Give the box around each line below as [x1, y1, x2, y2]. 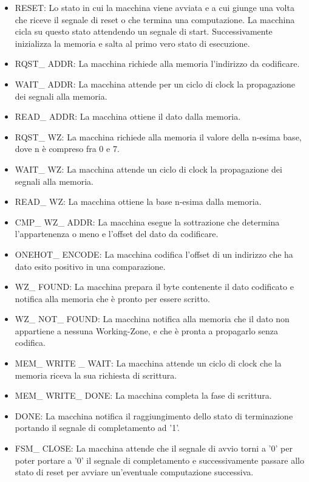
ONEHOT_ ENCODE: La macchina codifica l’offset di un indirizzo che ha [15, 247, 293, 260]
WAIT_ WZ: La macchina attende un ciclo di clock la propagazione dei [15, 162, 282, 175]
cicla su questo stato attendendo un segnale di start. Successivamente [15, 25, 273, 38]
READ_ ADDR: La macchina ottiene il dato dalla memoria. [15, 110, 241, 123]
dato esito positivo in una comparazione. [15, 260, 166, 272]
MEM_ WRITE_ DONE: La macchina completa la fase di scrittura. [15, 389, 272, 402]
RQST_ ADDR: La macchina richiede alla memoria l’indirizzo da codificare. [15, 57, 300, 70]
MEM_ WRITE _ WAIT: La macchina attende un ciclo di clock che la [15, 357, 282, 370]
